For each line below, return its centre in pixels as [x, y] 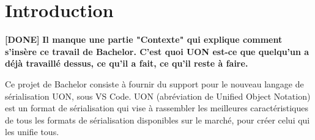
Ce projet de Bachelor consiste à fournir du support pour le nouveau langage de [154, 83]
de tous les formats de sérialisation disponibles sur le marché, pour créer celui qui [157, 120]
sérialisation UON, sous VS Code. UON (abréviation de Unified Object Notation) [158, 96]
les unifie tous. [32, 132]
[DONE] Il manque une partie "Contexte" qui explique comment [144, 39]
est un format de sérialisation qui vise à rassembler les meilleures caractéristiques [157, 108]
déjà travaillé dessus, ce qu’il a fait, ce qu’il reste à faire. [127, 63]
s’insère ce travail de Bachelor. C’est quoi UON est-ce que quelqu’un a [157, 51]
